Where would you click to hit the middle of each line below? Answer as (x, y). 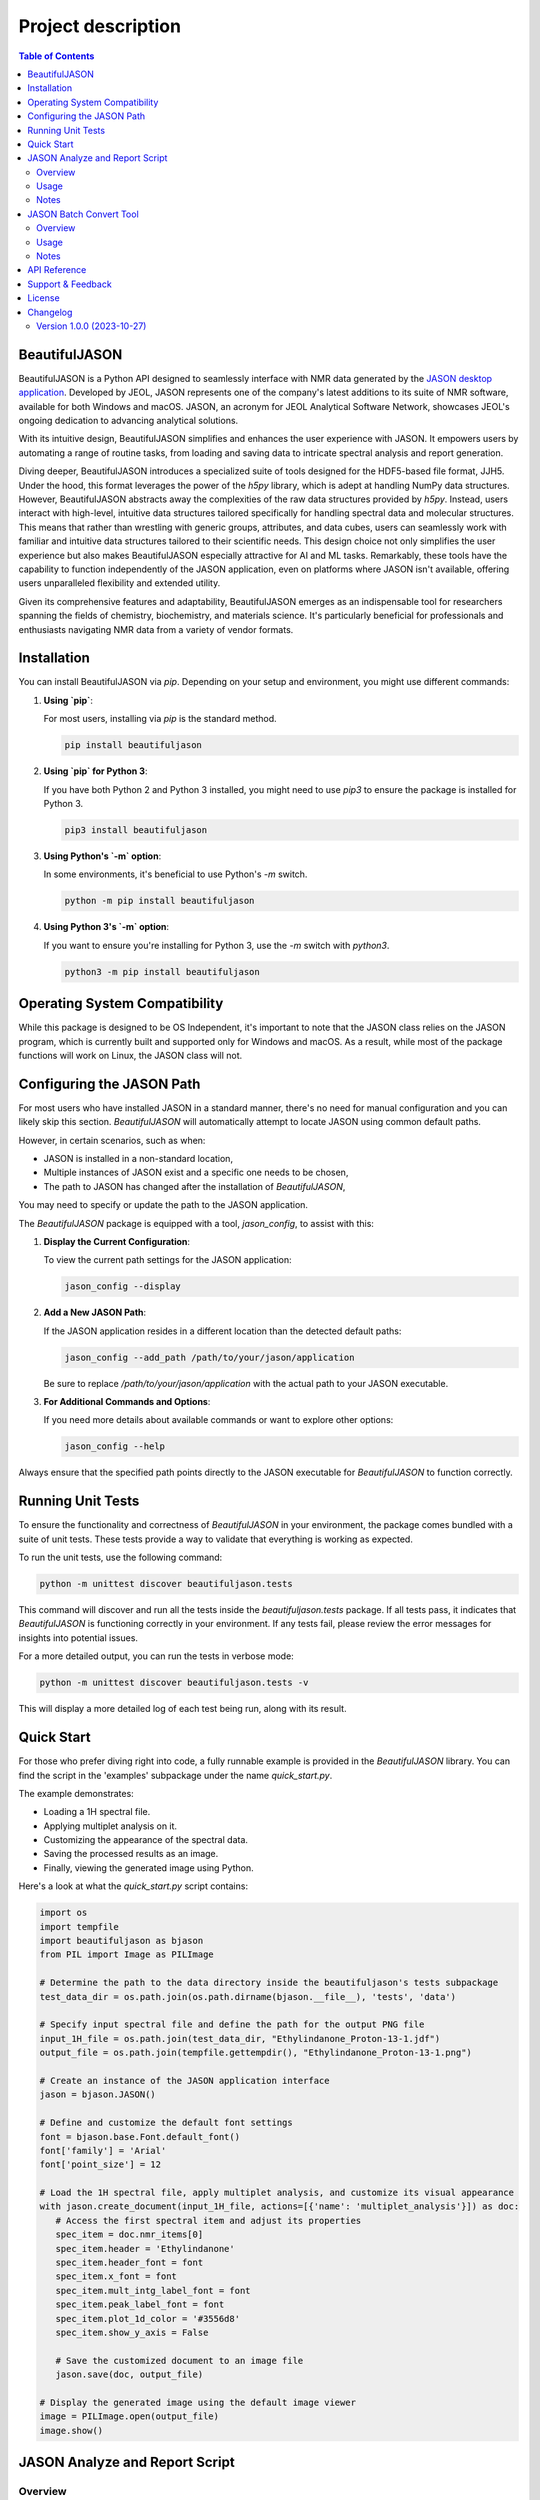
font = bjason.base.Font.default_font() (139, 2136)
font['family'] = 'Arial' (103, 2150)
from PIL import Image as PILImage (126, 1954)
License (43, 298)
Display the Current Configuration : (116, 1241)
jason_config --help (114, 1446)
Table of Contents (56, 56)
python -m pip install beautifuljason (159, 901)
